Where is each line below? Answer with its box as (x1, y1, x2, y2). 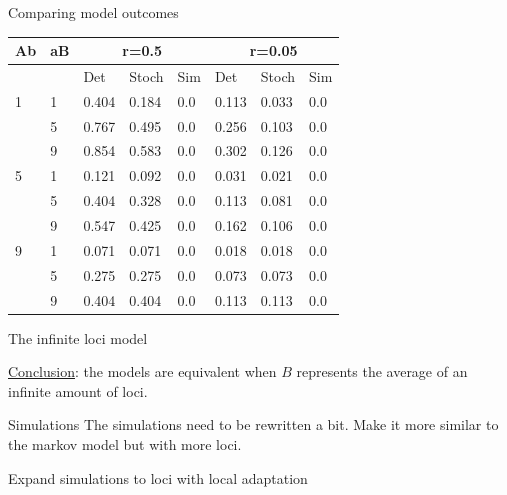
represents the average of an (296, 361, 468, 382)
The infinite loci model (8, 327, 148, 348)
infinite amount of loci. (8, 380, 148, 401)
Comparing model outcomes (8, 2, 179, 22)
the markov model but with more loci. (8, 434, 242, 454)
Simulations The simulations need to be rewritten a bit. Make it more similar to (8, 414, 499, 435)
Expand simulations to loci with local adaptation (8, 467, 308, 488)
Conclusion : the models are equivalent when (8, 361, 277, 382)
